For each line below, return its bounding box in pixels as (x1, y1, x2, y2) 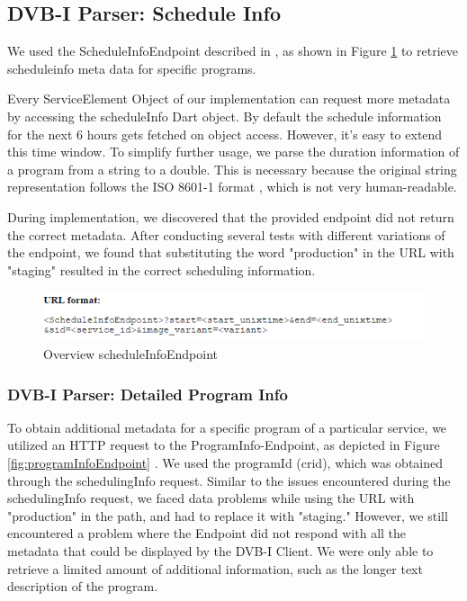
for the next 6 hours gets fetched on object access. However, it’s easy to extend (7, 124, 443, 143)
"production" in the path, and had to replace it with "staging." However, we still (7, 506, 448, 525)
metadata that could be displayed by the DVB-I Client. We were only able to (7, 542, 434, 560)
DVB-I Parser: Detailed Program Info (7, 382, 288, 405)
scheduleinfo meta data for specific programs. (7, 58, 256, 77)
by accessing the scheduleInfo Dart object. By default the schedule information (7, 106, 442, 125)
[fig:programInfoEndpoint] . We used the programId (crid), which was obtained (7, 453, 444, 472)
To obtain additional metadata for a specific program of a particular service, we (7, 417, 447, 436)
